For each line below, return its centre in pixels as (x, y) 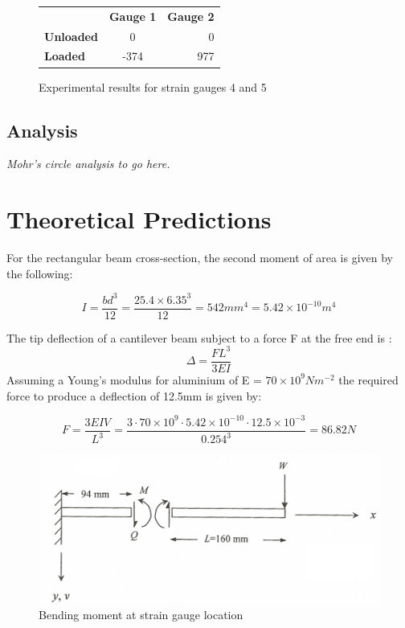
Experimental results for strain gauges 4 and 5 (153, 86)
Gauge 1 (133, 16)
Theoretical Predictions (139, 219)
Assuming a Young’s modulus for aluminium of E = (134, 379)
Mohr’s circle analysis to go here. (88, 164)
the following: (40, 273)
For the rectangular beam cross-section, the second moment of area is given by (200, 258)
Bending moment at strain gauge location (141, 615)
